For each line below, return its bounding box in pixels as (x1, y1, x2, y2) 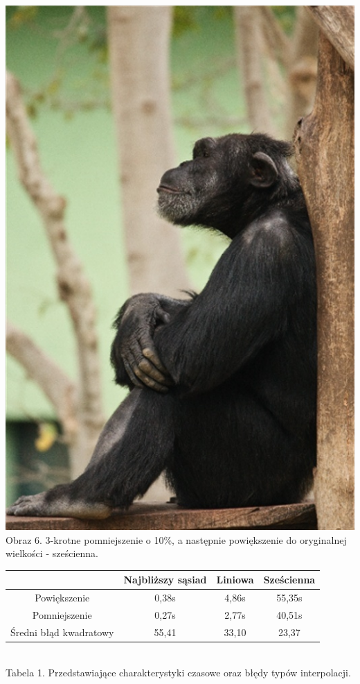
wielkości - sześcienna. (6, 546, 98, 561)
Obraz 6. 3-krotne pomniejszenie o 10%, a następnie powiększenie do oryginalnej (6, 532, 347, 547)
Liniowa (216, 572, 254, 587)
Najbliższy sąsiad (123, 572, 207, 587)
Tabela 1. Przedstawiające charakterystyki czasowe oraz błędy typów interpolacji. (6, 665, 351, 679)
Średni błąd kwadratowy (10, 624, 114, 639)
